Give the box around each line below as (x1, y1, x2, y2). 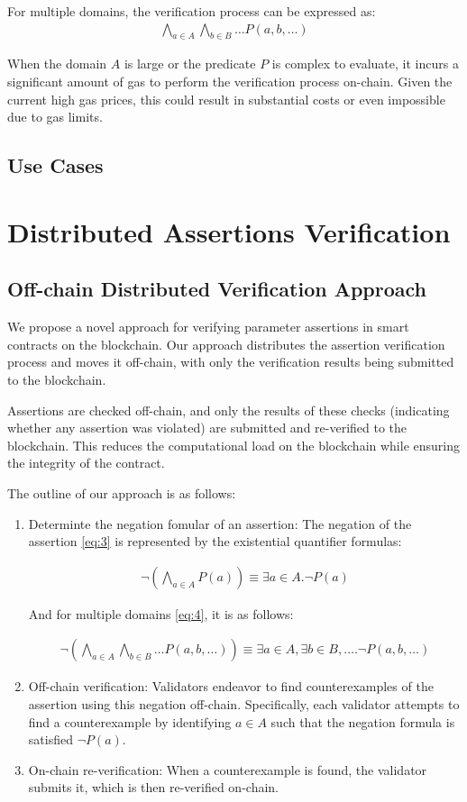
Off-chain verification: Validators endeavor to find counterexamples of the (28, 677, 434, 696)
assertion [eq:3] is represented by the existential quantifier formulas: (28, 532, 402, 551)
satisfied (28, 730, 73, 749)
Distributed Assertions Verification (7, 213, 451, 250)
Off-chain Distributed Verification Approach (7, 275, 427, 303)
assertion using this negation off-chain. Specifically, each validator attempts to (28, 694, 460, 713)
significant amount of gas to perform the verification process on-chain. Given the (7, 72, 453, 91)
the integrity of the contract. (7, 453, 165, 472)
